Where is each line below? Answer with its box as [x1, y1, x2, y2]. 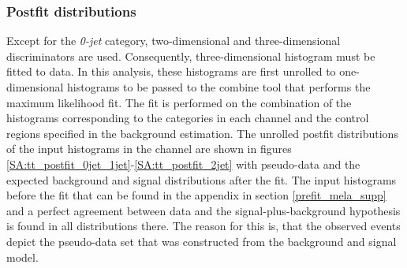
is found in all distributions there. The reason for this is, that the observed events [6, 218, 401, 234]
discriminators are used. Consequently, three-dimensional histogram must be [6, 47, 375, 64]
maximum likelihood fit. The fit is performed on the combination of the [6, 94, 352, 110]
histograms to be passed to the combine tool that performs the [67, 79, 371, 95]
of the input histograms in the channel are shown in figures [6, 140, 292, 157]
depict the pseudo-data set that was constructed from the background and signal [6, 233, 397, 249]
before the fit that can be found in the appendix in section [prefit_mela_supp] [6, 187, 386, 203]
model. [6, 248, 39, 265]
